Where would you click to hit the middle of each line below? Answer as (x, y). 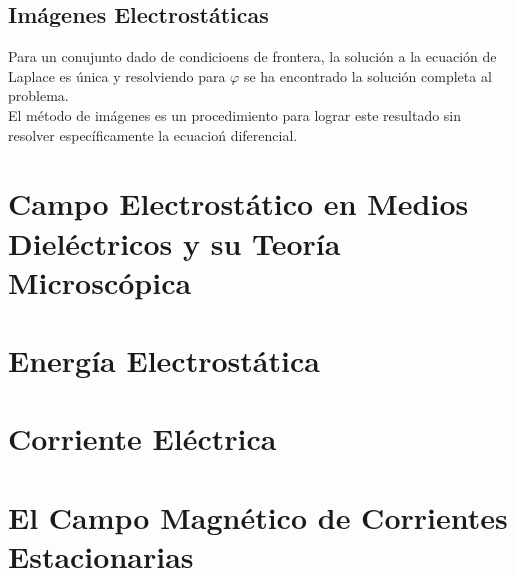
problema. (38, 95)
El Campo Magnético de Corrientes (258, 516)
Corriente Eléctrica (142, 438)
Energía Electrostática (164, 360)
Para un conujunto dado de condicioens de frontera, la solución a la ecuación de (252, 56)
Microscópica (100, 281)
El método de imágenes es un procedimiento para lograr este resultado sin (235, 114)
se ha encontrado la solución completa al (367, 75)
